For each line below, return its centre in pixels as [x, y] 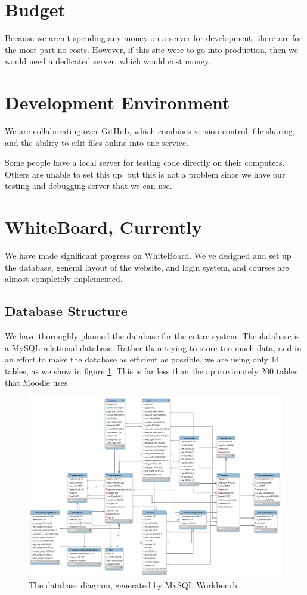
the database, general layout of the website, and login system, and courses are [147, 267]
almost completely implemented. [64, 279]
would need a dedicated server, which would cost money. [108, 61]
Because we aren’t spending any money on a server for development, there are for [153, 38]
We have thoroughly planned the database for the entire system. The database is [152, 336]
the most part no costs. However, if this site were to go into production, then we [152, 49]
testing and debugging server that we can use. [89, 186]
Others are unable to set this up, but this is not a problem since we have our [145, 174]
